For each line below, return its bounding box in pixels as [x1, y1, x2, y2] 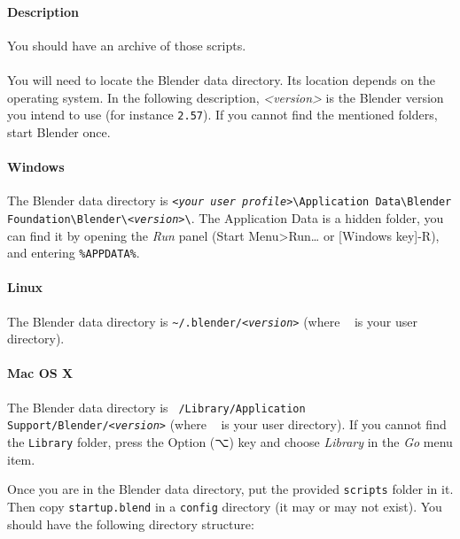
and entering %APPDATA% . [7, 243, 140, 262]
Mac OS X [7, 364, 74, 382]
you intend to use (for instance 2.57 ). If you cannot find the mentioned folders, [7, 105, 438, 124]
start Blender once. [7, 122, 111, 141]
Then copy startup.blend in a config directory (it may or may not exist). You [7, 497, 442, 515]
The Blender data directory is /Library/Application [7, 397, 306, 416]
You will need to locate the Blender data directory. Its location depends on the [7, 70, 436, 89]
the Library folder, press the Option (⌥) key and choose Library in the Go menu [7, 432, 453, 450]
